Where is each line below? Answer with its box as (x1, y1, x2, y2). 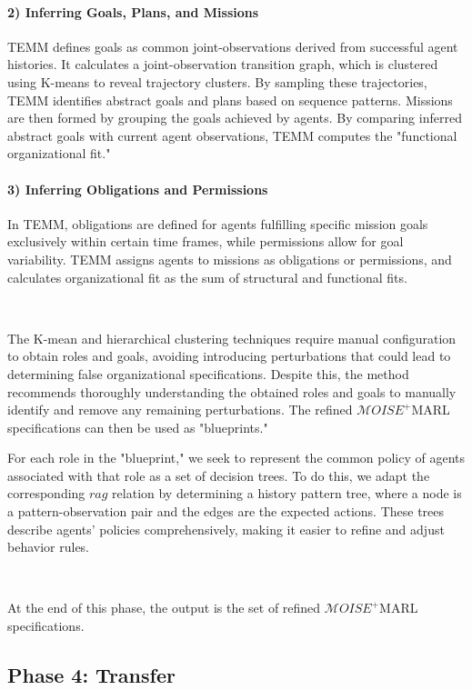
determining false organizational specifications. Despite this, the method (7, 364, 409, 383)
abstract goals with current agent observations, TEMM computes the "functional (7, 125, 457, 145)
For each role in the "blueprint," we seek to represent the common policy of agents (7, 448, 465, 467)
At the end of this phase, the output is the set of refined (7, 598, 321, 617)
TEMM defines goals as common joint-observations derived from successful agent (7, 36, 458, 55)
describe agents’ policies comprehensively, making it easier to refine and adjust (7, 519, 445, 538)
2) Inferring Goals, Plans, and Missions (7, 2, 259, 21)
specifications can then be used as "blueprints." (7, 417, 268, 436)
